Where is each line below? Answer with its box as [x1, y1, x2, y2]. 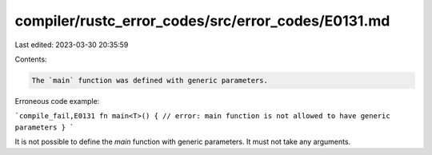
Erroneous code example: [14, 96, 100, 105]
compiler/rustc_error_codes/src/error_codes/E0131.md [14, 12, 390, 30]
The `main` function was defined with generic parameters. [31, 76, 268, 85]
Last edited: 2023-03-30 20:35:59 [14, 40, 129, 50]
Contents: [14, 54, 47, 64]
